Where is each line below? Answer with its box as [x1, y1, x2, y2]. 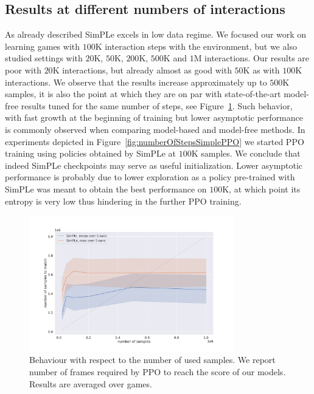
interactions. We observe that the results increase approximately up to [5, 75, 267, 88]
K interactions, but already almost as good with [52, 63, 232, 76]
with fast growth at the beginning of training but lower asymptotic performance [5, 111, 303, 124]
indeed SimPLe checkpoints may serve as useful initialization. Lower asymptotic [5, 158, 303, 171]
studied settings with [5, 52, 83, 64]
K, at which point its [222, 182, 301, 195]
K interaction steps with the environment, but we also [95, 39, 297, 52]
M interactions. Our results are [194, 52, 310, 64]
